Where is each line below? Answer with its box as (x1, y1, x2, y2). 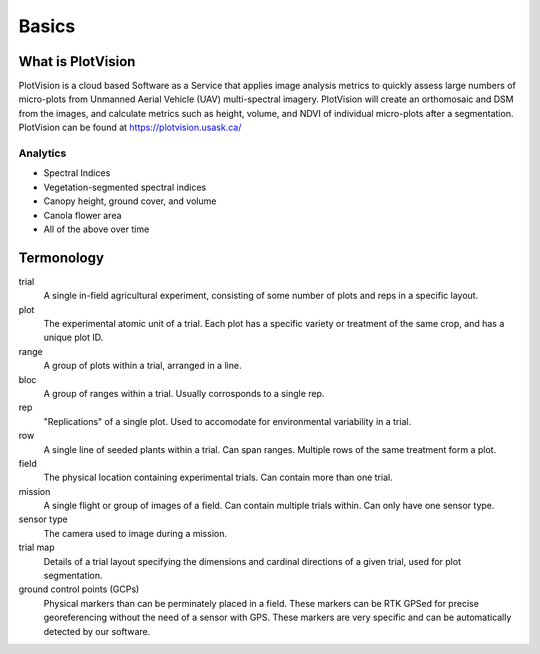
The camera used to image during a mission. (43, 527, 227, 539)
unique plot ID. (43, 331, 104, 344)
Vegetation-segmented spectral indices (43, 181, 207, 193)
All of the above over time (43, 223, 150, 235)
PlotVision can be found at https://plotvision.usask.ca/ (18, 121, 242, 134)
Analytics (18, 146, 67, 160)
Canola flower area (43, 209, 122, 221)
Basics (18, 15, 76, 37)
